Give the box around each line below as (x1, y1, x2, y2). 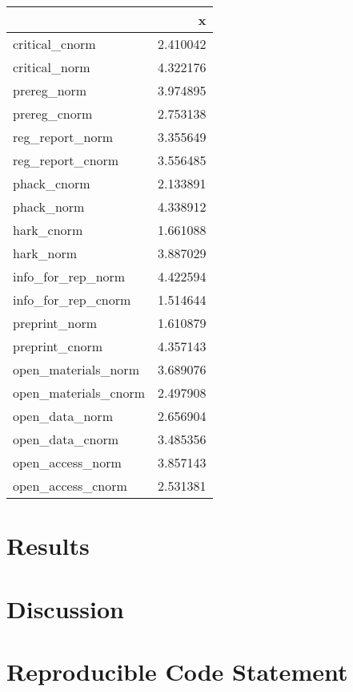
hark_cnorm (13, 221, 83, 239)
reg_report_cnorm (13, 151, 119, 169)
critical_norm (13, 58, 90, 76)
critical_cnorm (13, 34, 96, 53)
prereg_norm (13, 81, 87, 99)
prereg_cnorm (13, 104, 93, 123)
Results (6, 529, 90, 562)
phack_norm (13, 197, 85, 216)
